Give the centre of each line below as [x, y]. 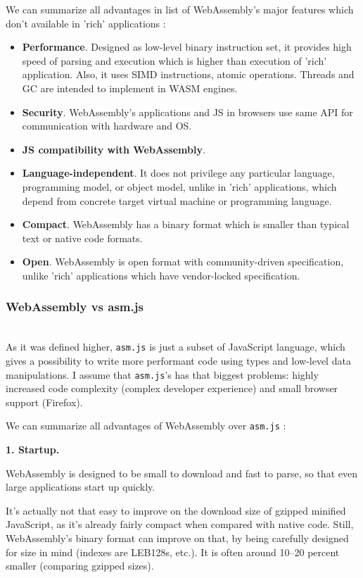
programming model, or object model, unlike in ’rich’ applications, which [179, 186]
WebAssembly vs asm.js [75, 307]
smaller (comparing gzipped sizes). [80, 566]
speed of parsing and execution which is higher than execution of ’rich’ [174, 60]
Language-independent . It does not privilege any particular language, [178, 173]
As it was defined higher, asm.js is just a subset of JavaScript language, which [176, 347]
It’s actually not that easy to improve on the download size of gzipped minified [176, 510]
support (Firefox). [44, 402]
